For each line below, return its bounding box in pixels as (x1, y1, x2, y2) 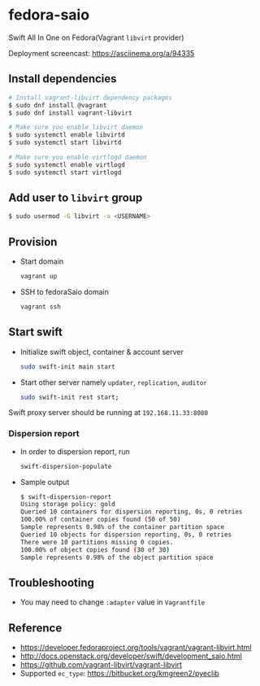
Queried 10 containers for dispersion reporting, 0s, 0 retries (19, 508, 243, 516)
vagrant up (19, 273, 58, 281)
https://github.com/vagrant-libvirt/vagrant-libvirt (19, 660, 183, 670)
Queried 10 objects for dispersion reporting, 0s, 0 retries (19, 531, 232, 539)
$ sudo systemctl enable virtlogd (8, 160, 126, 168)
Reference (8, 621, 63, 635)
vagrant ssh (19, 303, 61, 311)
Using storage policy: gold (19, 500, 115, 509)
